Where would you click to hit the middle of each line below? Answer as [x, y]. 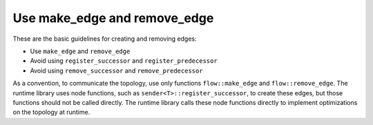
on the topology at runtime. [51, 112]
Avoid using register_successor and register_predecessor [124, 61]
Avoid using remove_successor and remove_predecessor [116, 70]
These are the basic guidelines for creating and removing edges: [105, 39]
